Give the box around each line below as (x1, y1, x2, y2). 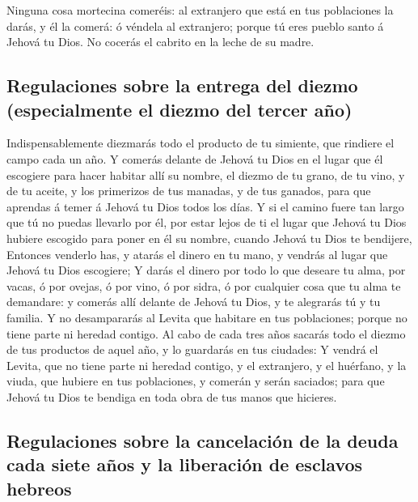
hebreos (6, 475, 72, 500)
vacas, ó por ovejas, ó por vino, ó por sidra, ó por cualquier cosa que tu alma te (6, 277, 401, 294)
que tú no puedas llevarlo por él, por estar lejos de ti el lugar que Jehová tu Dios (6, 214, 407, 231)
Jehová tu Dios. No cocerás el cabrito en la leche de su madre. (6, 33, 315, 50)
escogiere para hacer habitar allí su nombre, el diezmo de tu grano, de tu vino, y (6, 166, 405, 183)
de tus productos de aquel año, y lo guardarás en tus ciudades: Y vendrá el (6, 341, 378, 358)
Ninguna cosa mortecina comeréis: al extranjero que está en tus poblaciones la (6, 2, 394, 18)
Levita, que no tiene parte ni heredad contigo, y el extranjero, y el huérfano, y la (6, 356, 407, 373)
